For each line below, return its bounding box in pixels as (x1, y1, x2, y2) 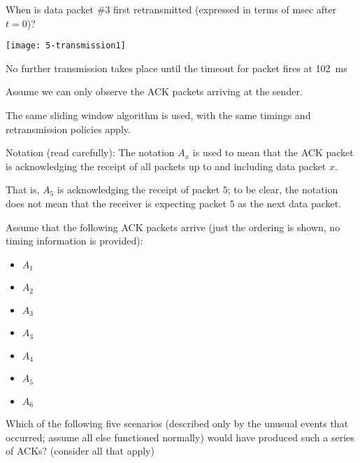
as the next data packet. (238, 196, 342, 210)
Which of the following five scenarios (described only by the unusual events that (6, 415, 349, 430)
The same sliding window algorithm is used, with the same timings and (6, 108, 311, 123)
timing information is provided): (6, 233, 143, 248)
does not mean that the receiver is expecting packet (6, 196, 226, 210)
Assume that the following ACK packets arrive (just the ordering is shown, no (6, 219, 340, 234)
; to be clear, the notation (227, 182, 338, 197)
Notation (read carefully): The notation (6, 145, 175, 160)
